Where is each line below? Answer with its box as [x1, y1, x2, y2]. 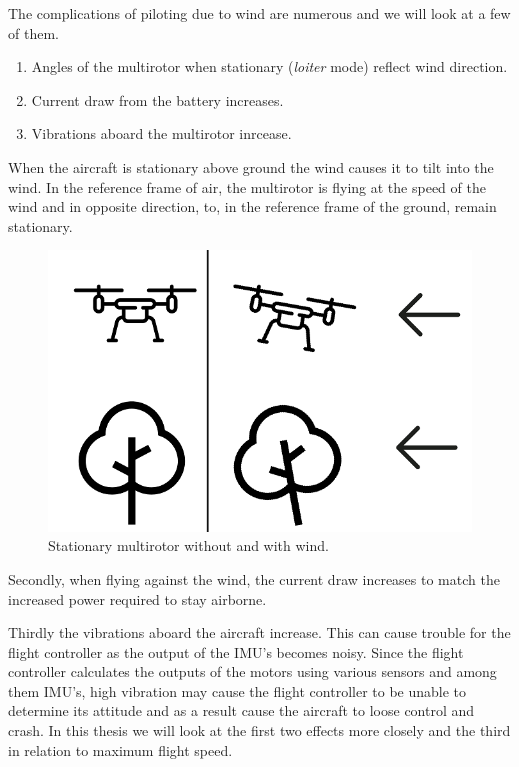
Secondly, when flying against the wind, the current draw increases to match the [8, 568, 500, 589]
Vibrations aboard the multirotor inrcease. [31, 123, 292, 144]
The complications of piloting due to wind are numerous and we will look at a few [8, 3, 511, 23]
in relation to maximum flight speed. [8, 739, 233, 760]
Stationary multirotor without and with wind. [48, 535, 329, 556]
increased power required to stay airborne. [8, 588, 267, 609]
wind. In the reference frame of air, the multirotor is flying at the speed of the [8, 176, 486, 197]
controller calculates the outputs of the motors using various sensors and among [8, 661, 497, 682]
